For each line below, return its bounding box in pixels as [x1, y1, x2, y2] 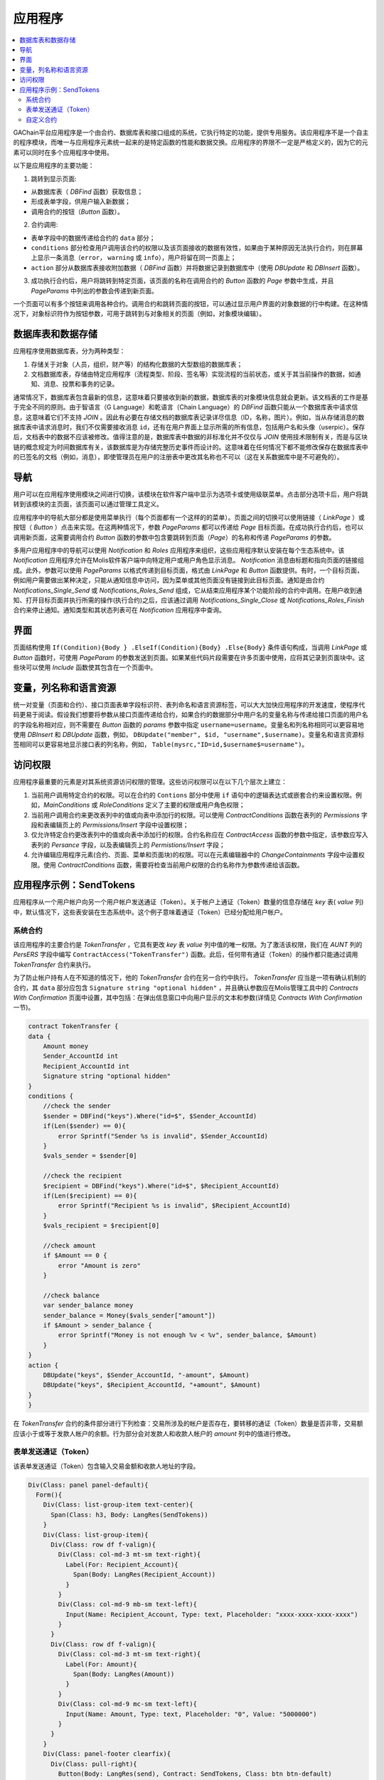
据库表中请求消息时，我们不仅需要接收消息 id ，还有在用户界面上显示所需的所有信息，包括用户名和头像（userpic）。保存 [13, 422, 366, 431]
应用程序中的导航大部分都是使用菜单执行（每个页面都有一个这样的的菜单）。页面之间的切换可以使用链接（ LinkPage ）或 [13, 513, 366, 521]
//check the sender [43, 1102, 112, 1110]
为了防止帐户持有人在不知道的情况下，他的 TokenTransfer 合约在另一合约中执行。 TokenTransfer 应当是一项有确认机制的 [13, 973, 366, 982]
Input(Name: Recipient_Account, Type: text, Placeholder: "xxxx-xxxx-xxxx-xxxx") [65, 1610, 358, 1618]
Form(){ [36, 1491, 63, 1499]
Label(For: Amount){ [65, 1660, 138, 1668]
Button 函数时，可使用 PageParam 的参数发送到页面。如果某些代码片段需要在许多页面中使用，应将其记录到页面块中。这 [13, 653, 366, 661]
